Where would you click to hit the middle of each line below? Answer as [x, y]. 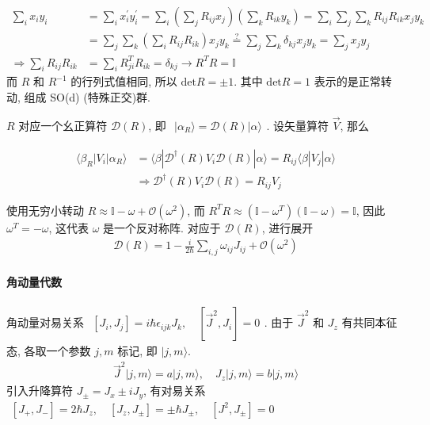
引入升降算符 [40, 391]
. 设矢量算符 [298, 125]
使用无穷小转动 [45, 210]
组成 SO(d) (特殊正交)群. [88, 97]
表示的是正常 [347, 81]
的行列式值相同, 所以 [124, 81]
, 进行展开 [287, 227]
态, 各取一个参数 [49, 351]
